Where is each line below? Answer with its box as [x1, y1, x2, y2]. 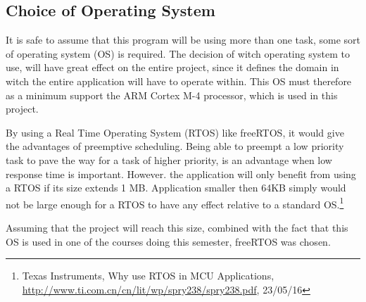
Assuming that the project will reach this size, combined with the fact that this [6, 220, 348, 234]
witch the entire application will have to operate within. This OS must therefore [6, 73, 352, 88]
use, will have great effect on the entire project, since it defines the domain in [6, 60, 339, 75]
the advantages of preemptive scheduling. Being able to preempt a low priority [6, 139, 344, 153]
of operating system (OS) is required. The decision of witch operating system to [6, 46, 351, 61]
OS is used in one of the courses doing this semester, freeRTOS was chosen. [6, 234, 331, 248]
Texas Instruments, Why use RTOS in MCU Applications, [22, 268, 274, 283]
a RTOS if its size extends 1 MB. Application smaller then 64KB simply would [6, 180, 346, 195]
